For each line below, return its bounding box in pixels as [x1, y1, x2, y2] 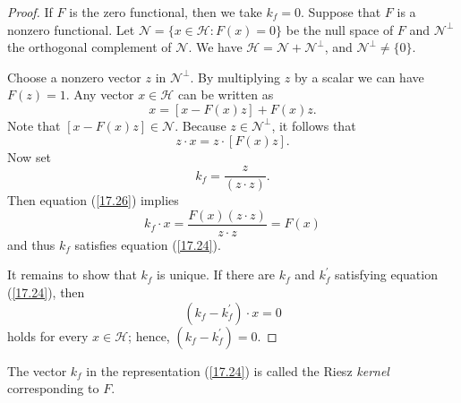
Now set [7, 147, 52, 166]
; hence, [128, 326, 170, 345]
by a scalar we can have [294, 67, 424, 86]
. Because [175, 116, 226, 134]
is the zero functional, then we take [69, 3, 262, 21]
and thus [7, 235, 55, 253]
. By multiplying [190, 67, 281, 86]
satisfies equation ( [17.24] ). [74, 235, 221, 253]
